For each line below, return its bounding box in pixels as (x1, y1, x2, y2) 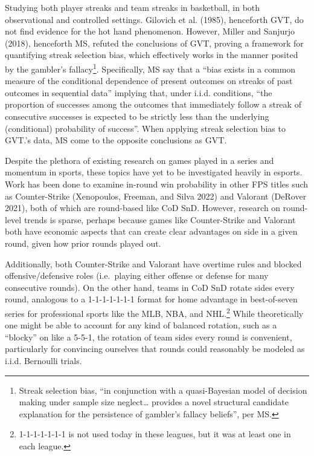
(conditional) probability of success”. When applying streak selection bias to (5, 122, 286, 134)
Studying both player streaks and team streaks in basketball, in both (5, 1, 260, 13)
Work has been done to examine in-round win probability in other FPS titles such (5, 177, 309, 190)
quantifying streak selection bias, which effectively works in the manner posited (5, 48, 298, 61)
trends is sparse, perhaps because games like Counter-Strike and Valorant (24, 213, 296, 226)
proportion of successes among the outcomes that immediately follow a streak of (5, 98, 301, 111)
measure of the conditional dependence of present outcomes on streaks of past (5, 74, 293, 87)
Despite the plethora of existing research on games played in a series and (5, 154, 274, 166)
